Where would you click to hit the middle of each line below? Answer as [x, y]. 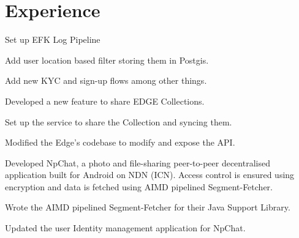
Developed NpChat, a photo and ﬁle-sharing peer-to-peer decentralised [138, 162]
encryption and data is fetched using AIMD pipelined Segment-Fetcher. [139, 186]
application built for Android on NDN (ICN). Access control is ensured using [150, 175]
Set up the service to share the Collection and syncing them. [119, 121]
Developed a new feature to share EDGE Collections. [105, 101]
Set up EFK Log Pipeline [53, 39]
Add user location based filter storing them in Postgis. [107, 60]
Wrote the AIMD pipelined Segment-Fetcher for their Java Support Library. [148, 207]
